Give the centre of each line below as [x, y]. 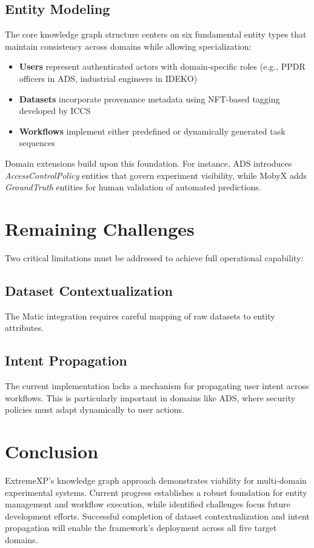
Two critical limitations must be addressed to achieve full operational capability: [154, 257]
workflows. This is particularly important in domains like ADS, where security [150, 397]
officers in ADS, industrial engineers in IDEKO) [108, 78]
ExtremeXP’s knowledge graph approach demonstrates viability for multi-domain [156, 480]
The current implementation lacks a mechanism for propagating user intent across [157, 386]
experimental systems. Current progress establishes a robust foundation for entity [156, 492]
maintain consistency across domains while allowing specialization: [128, 46]
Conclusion [52, 451]
